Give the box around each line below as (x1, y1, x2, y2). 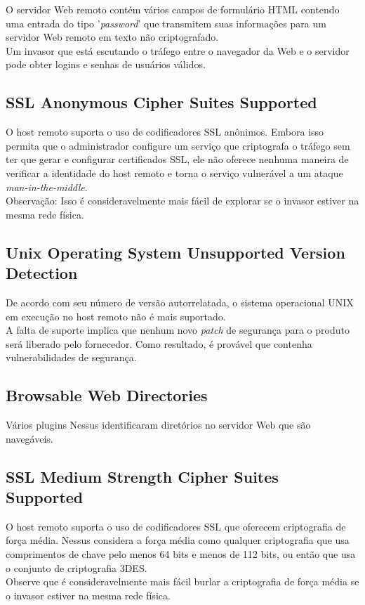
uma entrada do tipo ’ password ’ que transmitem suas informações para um (6, 15, 326, 30)
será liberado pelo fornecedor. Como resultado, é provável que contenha (6, 336, 312, 351)
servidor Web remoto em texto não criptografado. (6, 30, 219, 44)
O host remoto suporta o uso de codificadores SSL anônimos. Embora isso (6, 124, 324, 139)
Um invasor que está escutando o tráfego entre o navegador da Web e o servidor (6, 43, 350, 58)
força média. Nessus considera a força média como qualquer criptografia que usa (6, 533, 350, 547)
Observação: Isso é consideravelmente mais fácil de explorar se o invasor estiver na (6, 193, 359, 208)
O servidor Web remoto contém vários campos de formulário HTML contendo (6, 2, 340, 16)
